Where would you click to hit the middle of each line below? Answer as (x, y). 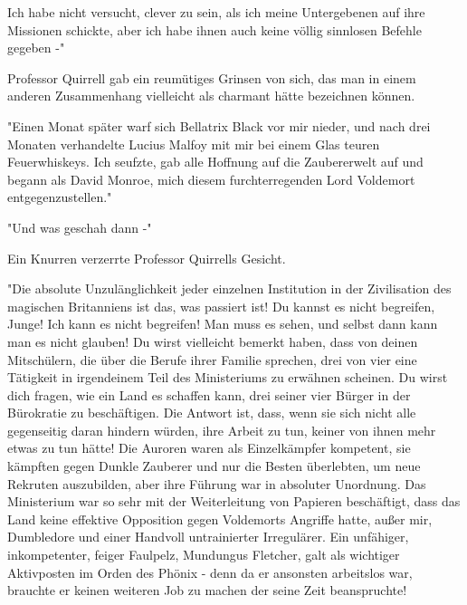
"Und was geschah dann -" (80, 227)
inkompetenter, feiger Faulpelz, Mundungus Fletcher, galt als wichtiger (204, 555)
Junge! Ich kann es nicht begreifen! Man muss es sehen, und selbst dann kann (223, 324)
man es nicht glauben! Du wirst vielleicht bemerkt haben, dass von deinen (213, 341)
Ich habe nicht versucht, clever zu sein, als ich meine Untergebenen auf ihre (216, 12)
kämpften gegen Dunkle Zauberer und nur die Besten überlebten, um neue (214, 466)
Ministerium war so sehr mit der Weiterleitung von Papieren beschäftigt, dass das (234, 501)
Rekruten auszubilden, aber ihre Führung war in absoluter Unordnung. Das (217, 483)
